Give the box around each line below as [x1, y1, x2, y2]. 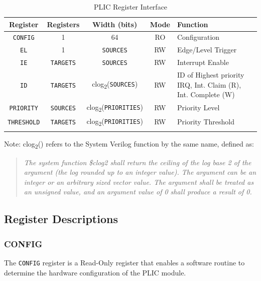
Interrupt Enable [177, 57, 229, 67]
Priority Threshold [177, 116, 234, 126]
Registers [47, 19, 80, 29]
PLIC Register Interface [93, 2, 168, 12]
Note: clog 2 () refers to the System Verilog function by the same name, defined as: [4, 138, 254, 151]
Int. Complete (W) [177, 89, 235, 100]
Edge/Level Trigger [177, 44, 237, 55]
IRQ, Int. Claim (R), [177, 79, 241, 90]
